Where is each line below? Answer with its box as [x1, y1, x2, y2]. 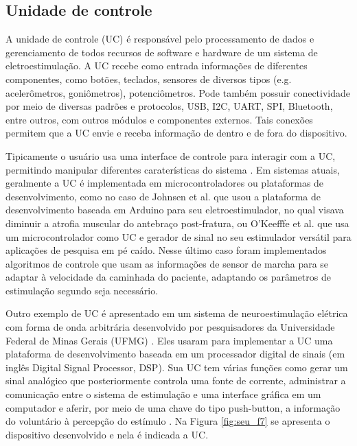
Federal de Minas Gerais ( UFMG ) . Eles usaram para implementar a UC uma [5, 333, 333, 347]
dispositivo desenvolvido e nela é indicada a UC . [5, 427, 209, 441]
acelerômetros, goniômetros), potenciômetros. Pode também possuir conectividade [5, 85, 351, 99]
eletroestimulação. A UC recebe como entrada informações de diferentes [5, 58, 308, 73]
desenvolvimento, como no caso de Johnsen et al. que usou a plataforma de [5, 189, 321, 203]
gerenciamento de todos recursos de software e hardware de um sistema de [5, 45, 318, 59]
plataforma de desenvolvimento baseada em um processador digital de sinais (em [5, 347, 345, 361]
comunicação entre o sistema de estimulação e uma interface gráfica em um [5, 387, 321, 401]
